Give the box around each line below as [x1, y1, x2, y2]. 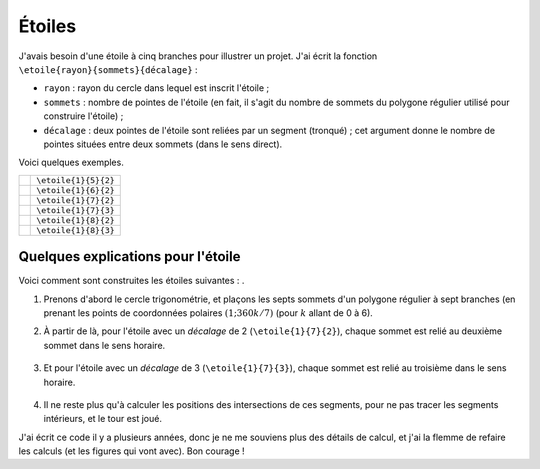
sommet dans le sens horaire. [43, 339, 166, 351]
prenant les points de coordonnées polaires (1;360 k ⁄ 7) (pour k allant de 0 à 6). [43, 306, 374, 319]
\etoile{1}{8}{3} [36, 225, 115, 235]
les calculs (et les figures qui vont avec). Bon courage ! [18, 445, 245, 457]
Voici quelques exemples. [18, 156, 124, 169]
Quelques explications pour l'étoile [18, 248, 241, 265]
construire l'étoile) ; [43, 110, 124, 122]
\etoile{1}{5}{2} [36, 175, 115, 185]
